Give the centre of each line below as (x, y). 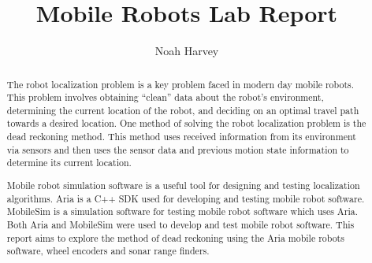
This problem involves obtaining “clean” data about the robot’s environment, (165, 97)
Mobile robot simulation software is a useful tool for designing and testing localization (183, 185)
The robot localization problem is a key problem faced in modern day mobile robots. (180, 84)
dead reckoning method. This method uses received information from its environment (181, 137)
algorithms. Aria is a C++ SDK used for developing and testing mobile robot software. (186, 198)
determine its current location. (69, 163)
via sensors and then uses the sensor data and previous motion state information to (178, 149)
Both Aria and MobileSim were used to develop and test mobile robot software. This (180, 224)
